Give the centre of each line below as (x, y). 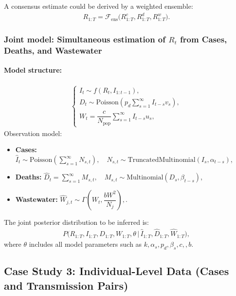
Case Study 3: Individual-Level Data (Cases (117, 271)
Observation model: (33, 133)
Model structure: (33, 70)
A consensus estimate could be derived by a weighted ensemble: (99, 6)
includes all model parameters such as (85, 244)
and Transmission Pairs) (66, 285)
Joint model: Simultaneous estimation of (85, 39)
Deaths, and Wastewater (53, 50)
